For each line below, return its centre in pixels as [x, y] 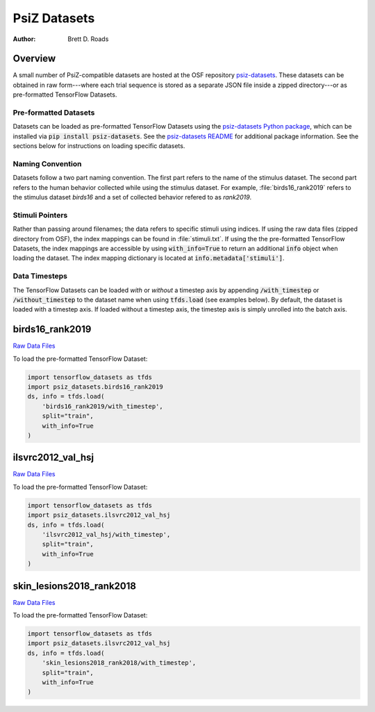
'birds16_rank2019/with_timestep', [102, 406]
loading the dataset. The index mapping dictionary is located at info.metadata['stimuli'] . [149, 258]
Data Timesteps [40, 276]
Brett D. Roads [88, 39]
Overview [34, 59]
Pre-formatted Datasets [54, 113]
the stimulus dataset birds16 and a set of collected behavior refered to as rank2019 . [132, 197]
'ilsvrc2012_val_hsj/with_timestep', [106, 534]
